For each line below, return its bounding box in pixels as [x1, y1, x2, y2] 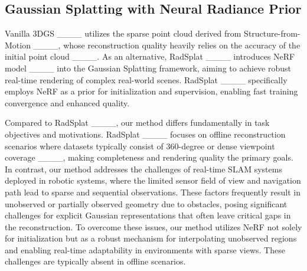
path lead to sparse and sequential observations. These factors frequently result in [5, 185, 301, 198]
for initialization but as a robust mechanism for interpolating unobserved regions [5, 232, 297, 244]
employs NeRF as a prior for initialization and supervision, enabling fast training [5, 85, 298, 97]
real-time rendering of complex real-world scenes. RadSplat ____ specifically [5, 73, 288, 86]
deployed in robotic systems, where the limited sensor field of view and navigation [5, 174, 301, 187]
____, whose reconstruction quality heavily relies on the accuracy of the [33, 38, 301, 51]
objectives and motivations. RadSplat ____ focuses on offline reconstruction [5, 128, 286, 140]
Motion [5, 38, 31, 51]
